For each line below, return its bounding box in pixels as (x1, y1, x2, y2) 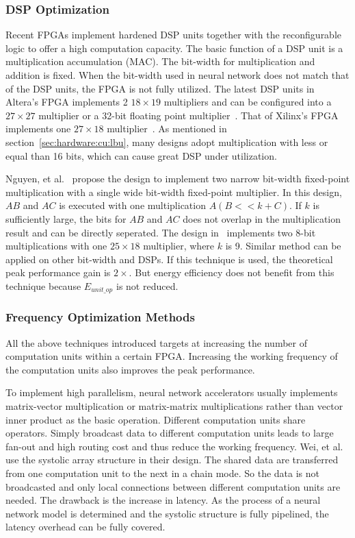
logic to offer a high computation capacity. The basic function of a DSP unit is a (5, 40, 343, 55)
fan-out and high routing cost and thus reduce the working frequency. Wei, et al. (5, 439, 343, 453)
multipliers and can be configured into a (163, 95, 332, 109)
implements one (5, 121, 71, 136)
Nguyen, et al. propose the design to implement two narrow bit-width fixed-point (5, 171, 350, 186)
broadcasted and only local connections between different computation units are (5, 479, 341, 493)
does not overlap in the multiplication (183, 211, 341, 225)
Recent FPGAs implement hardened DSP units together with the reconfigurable (5, 27, 342, 42)
